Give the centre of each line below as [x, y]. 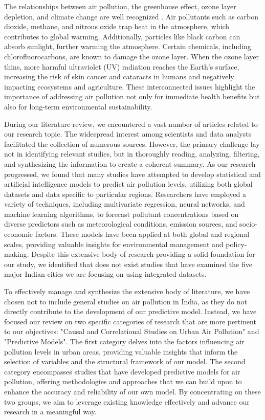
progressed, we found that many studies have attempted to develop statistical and [132, 174]
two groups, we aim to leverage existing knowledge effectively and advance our [127, 401]
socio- [248, 224]
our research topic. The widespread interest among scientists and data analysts [128, 134]
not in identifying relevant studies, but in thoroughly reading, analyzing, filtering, [132, 154]
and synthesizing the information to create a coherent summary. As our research [130, 163]
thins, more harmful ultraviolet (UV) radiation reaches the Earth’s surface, [122, 66]
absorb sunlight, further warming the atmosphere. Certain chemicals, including [128, 46]
